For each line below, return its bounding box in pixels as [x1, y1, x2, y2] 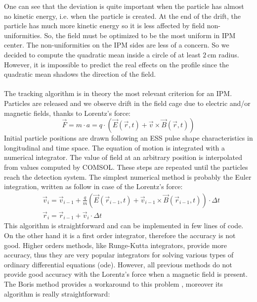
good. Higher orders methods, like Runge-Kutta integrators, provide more [4, 240, 227, 250]
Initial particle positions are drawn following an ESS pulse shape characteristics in [4, 133, 253, 143]
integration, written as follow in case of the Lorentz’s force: [4, 181, 183, 192]
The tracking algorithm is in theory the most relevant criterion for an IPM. [4, 88, 232, 99]
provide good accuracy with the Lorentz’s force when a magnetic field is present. [4, 269, 248, 279]
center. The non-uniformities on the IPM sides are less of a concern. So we [4, 40, 229, 50]
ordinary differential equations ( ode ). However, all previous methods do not [4, 259, 232, 269]
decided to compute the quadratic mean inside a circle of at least [4, 49, 201, 59]
